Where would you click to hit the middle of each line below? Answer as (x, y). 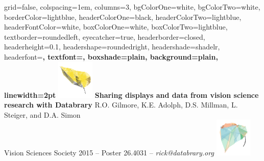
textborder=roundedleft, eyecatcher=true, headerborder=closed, (105, 36)
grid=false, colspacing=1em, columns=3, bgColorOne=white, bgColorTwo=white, (132, 7)
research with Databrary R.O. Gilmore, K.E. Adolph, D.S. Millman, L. (121, 105)
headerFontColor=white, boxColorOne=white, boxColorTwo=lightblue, (116, 27)
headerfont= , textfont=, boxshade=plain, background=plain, (111, 56)
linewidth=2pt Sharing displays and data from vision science (131, 95)
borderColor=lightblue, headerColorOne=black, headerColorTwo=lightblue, (123, 17)
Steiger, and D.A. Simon (42, 114)
